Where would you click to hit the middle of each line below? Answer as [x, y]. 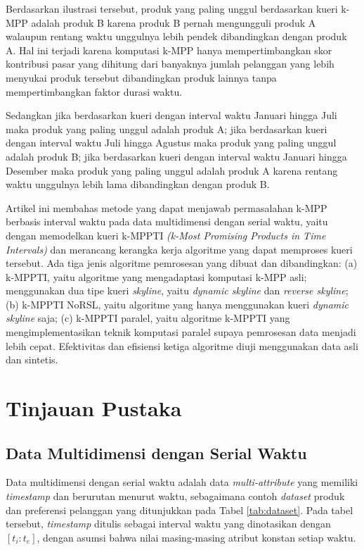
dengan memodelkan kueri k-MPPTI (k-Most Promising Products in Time [166, 235]
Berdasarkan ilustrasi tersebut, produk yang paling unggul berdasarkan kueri [172, 8]
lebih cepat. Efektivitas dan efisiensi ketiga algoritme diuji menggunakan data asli [182, 345]
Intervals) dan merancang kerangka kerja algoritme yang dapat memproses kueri [179, 249]
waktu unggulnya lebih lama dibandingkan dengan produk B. [138, 184]
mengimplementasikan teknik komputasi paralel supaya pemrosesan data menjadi [181, 332]
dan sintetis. [32, 360]
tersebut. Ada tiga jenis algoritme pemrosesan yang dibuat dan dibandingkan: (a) [182, 263]
